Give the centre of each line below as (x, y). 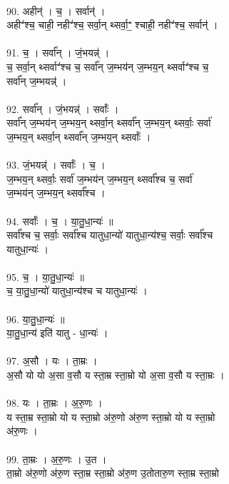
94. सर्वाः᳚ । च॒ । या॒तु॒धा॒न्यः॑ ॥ (60, 221)
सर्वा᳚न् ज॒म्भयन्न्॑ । (37, 80)
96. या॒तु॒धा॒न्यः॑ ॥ (36, 318)
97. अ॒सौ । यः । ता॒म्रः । (52, 361)
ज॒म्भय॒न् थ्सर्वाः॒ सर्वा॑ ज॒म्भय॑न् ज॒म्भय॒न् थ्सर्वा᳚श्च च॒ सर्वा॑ (100, 178)
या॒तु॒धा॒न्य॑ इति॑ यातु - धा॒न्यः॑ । (57, 333)
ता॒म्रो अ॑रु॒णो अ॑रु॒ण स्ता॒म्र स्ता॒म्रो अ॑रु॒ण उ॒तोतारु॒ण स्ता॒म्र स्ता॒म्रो (113, 473)
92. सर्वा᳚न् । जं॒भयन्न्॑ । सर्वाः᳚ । (63, 108)
